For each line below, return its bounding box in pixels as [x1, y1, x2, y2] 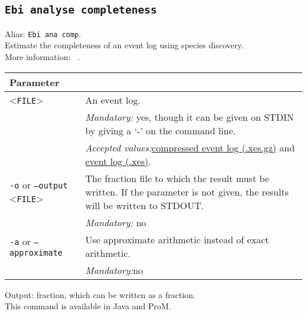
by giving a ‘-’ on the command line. [85, 123, 236, 137]
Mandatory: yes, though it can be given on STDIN [85, 110, 294, 124]
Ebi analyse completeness [5, 4, 157, 16]
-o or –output [9, 178, 68, 192]
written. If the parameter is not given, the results [85, 184, 289, 199]
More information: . [5, 51, 80, 63]
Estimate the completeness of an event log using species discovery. [5, 39, 244, 51]
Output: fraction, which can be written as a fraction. [5, 288, 196, 300]
